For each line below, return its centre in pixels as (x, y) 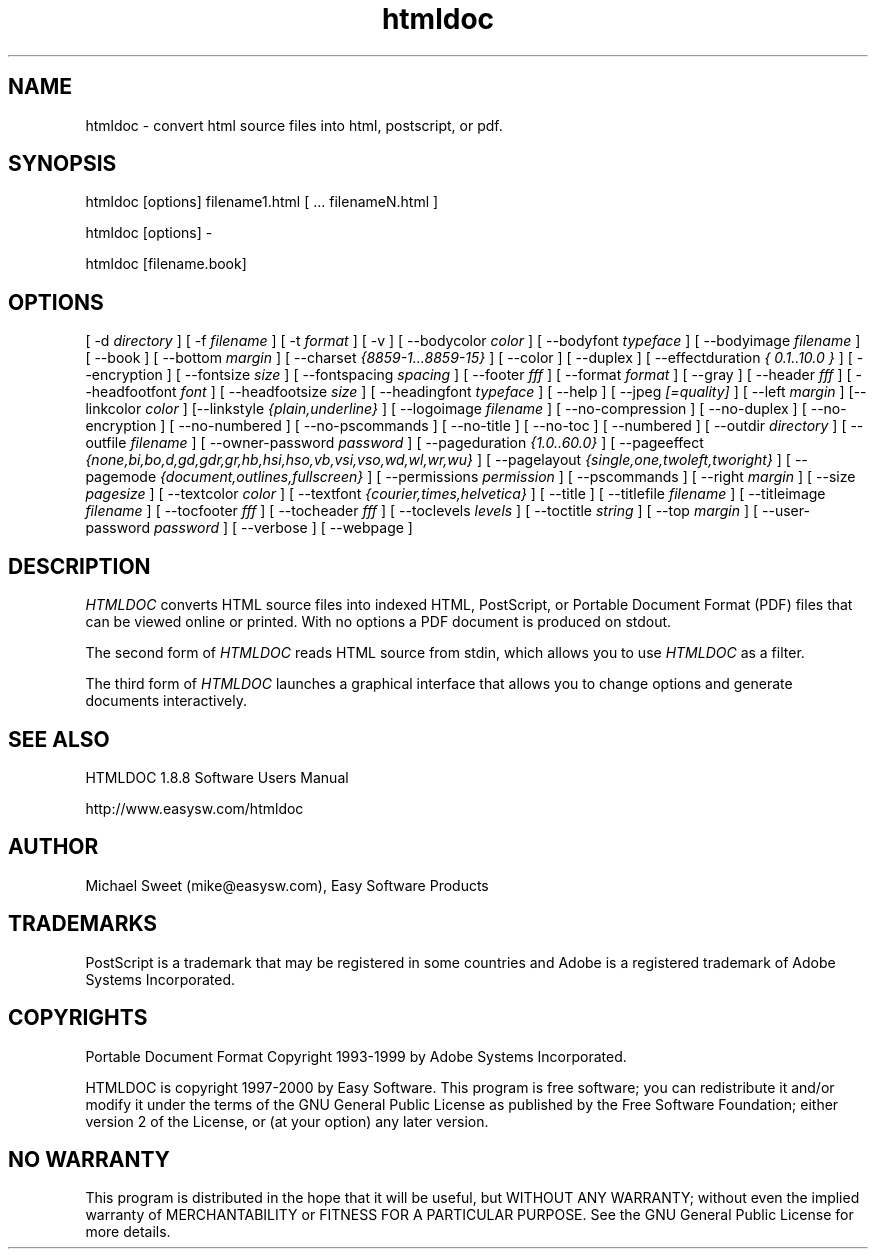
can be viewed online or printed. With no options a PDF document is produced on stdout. (378, 622)
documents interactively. (166, 701)
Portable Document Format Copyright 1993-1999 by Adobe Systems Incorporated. (356, 1056)
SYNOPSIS (62, 164)
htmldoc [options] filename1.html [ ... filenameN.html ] (262, 202)
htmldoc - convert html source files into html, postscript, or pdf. (294, 125)
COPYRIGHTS (78, 1018)
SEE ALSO (59, 739)
